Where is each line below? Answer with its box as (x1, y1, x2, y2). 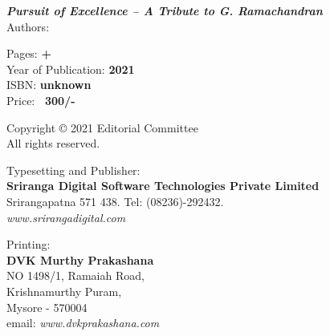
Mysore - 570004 (6, 298, 88, 315)
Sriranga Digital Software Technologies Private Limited (6, 177, 320, 194)
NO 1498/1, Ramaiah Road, (6, 267, 145, 284)
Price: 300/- (6, 91, 75, 108)
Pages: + (6, 45, 51, 62)
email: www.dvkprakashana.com (6, 314, 160, 331)
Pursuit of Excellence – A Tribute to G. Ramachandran (6, 2, 323, 18)
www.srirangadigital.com (6, 208, 126, 225)
